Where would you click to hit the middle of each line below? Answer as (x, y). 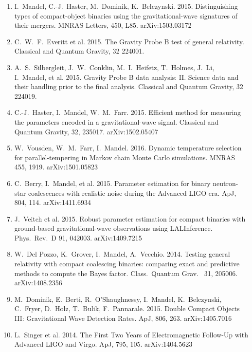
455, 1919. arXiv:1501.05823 (56, 167)
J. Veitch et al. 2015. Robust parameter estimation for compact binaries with (130, 218)
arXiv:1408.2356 (38, 283)
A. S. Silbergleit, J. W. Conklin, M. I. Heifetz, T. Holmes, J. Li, (114, 67)
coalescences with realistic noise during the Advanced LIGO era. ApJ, (132, 193)
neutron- (225, 183)
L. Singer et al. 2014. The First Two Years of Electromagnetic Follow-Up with (131, 334)
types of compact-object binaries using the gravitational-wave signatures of (126, 15)
